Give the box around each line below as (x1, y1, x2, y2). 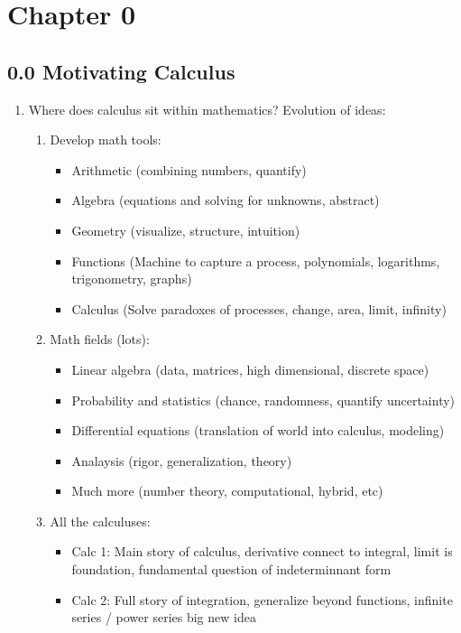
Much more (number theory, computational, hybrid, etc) (71, 481, 383, 500)
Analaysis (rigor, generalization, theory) (71, 451, 292, 470)
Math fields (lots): (50, 330, 150, 349)
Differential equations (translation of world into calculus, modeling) (71, 421, 445, 440)
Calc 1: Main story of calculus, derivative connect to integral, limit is (71, 542, 453, 561)
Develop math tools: (50, 130, 161, 149)
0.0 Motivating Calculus (7, 57, 235, 85)
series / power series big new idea (71, 608, 256, 627)
